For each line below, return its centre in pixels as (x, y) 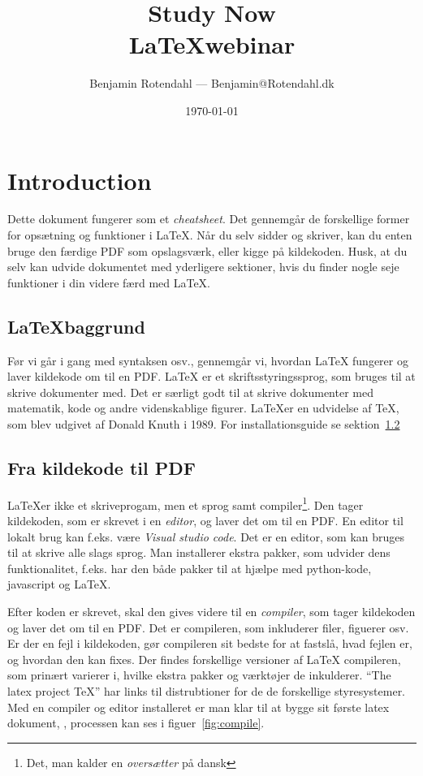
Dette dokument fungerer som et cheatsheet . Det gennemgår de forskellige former (209, 219)
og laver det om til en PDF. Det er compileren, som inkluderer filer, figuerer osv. (208, 627)
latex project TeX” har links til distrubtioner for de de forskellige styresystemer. (207, 690)
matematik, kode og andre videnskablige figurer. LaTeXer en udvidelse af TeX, (203, 408)
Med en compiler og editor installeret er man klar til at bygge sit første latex (199, 707)
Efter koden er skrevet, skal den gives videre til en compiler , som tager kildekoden (211, 611)
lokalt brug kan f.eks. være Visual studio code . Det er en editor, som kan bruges (206, 536)
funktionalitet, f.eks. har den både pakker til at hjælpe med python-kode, (190, 568)
